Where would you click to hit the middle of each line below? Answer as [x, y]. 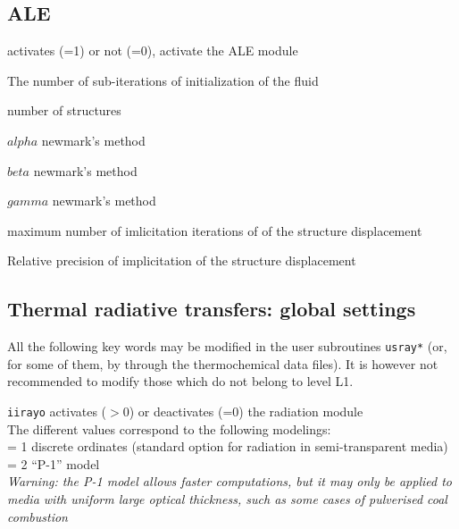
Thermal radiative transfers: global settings [212, 309]
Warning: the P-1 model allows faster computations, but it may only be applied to [229, 481]
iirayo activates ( [57, 411]
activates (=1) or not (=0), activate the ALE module [153, 50]
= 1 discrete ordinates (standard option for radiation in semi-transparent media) [228, 446]
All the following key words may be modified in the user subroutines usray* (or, [227, 346]
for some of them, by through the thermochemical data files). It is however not [223, 363]
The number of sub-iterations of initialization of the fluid [163, 80]
